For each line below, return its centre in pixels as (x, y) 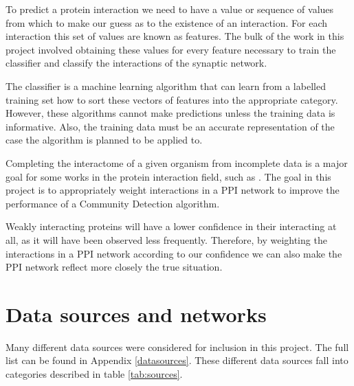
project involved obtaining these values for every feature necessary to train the (171, 49)
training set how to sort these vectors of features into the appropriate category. (172, 99)
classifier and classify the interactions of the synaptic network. (136, 63)
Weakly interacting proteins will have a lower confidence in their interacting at (171, 226)
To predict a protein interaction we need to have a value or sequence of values (170, 9)
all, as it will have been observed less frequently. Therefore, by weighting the (166, 239)
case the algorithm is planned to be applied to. (104, 140)
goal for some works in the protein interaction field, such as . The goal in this (168, 176)
